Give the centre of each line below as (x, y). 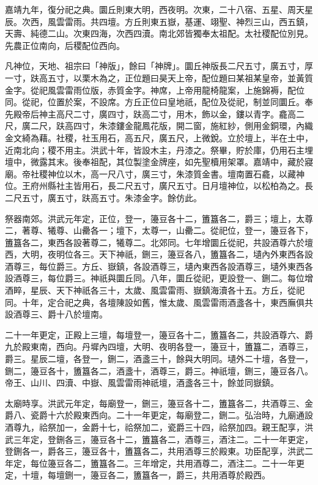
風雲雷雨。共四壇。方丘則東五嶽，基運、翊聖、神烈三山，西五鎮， (180, 21)
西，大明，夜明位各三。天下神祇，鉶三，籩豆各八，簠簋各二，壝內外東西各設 (159, 254)
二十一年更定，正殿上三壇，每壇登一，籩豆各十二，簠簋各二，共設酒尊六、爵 (159, 334)
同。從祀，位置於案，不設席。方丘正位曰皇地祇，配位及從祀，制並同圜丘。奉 (159, 102)
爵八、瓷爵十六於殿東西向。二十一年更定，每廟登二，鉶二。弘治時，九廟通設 (159, 415)
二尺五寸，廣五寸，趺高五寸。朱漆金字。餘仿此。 (103, 197)
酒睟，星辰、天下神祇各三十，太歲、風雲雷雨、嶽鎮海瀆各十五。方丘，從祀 (155, 290)
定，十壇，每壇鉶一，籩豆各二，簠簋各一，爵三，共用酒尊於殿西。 (138, 475)
